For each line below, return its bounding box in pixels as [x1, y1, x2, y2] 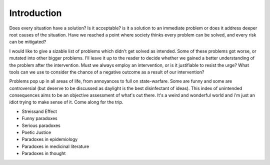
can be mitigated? [9, 39, 46, 45]
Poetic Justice [21, 129, 51, 135]
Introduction [9, 7, 62, 18]
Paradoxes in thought [21, 150, 66, 156]
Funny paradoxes [21, 115, 57, 121]
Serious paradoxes [21, 122, 61, 128]
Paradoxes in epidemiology [21, 136, 78, 142]
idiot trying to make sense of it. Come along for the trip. [9, 99, 123, 105]
